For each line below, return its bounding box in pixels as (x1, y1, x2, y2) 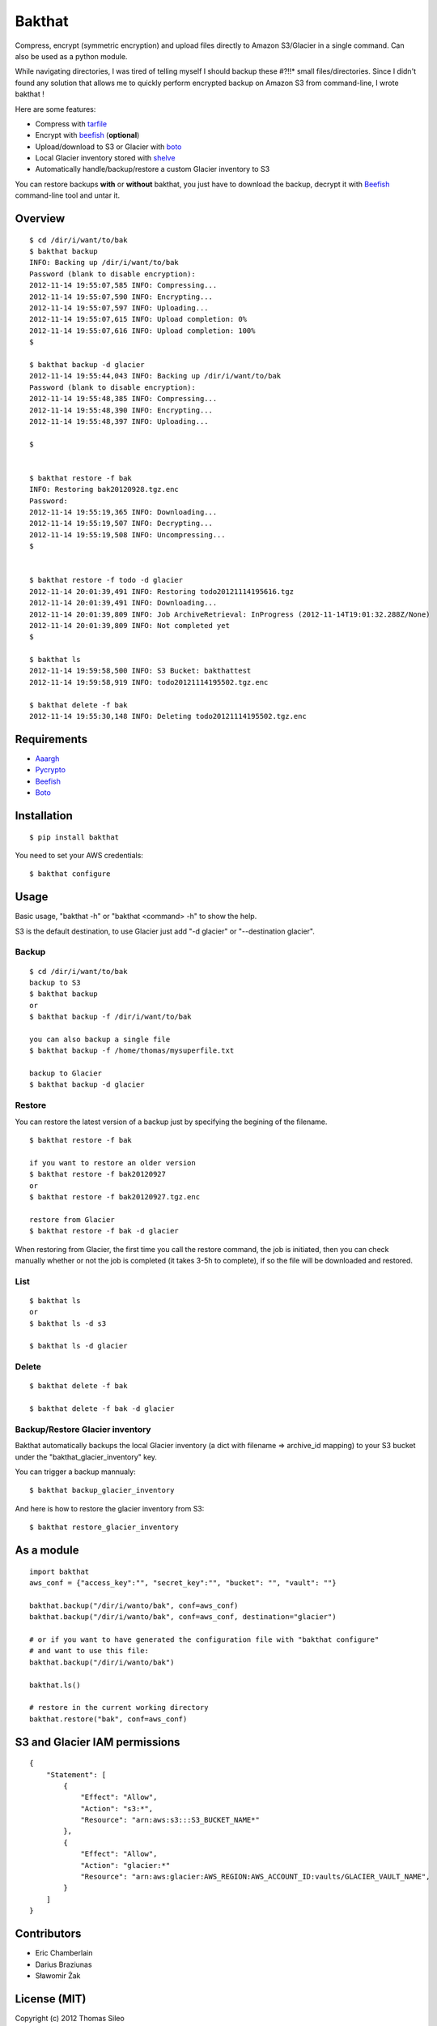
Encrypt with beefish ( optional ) (35, 130, 140, 140)
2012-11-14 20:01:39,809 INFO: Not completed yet (29, 621, 231, 630)
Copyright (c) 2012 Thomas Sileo (15, 2013, 125, 2023)
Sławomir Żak (35, 1970, 81, 1981)
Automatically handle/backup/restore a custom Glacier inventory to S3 (35, 165, 270, 174)
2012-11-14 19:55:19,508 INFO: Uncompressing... (29, 530, 226, 539)
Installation (15, 809, 73, 823)
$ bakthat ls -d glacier (29, 1341, 128, 1351)
